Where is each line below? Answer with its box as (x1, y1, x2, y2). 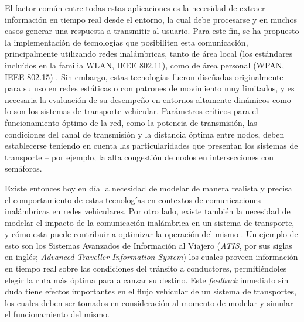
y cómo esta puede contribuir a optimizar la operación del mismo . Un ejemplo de (5, 228, 298, 240)
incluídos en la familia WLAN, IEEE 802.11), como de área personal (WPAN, (5, 59, 285, 71)
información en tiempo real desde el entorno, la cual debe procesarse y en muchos (5, 13, 298, 25)
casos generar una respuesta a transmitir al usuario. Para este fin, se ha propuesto (5, 25, 299, 37)
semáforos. (5, 162, 42, 174)
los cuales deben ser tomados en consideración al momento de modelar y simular (5, 296, 293, 309)
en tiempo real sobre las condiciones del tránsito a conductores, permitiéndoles (5, 262, 287, 275)
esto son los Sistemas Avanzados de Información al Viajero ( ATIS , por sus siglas (5, 239, 292, 251)
